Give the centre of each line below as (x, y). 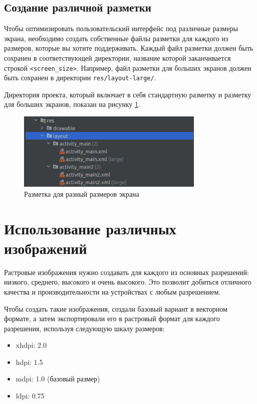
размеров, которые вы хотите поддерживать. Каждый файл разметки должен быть (129, 48)
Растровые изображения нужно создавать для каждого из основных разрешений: (126, 272)
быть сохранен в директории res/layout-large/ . (80, 78)
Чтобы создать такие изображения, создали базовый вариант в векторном (116, 308)
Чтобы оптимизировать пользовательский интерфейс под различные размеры (121, 28)
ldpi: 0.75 (30, 396)
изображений (46, 248)
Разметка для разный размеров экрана (82, 193)
